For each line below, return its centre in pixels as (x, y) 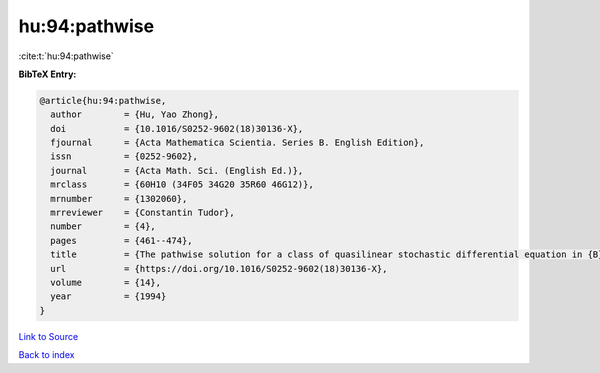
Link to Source (48, 336)
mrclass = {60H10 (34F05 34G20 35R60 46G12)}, (182, 184)
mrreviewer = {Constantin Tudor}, (142, 213)
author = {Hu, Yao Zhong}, (135, 114)
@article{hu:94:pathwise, (103, 100)
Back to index (46, 355)
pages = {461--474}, (122, 240)
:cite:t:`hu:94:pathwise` (66, 56)
